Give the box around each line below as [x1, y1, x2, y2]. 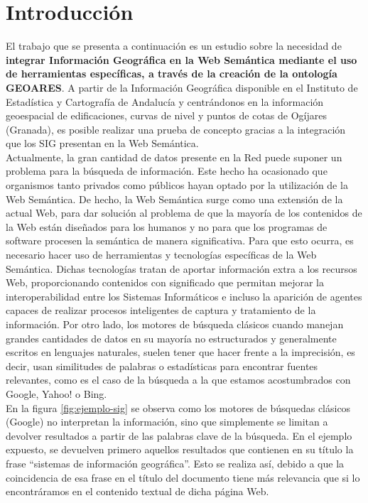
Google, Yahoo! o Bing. [6, 386, 107, 401]
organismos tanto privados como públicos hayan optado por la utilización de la [6, 178, 348, 193]
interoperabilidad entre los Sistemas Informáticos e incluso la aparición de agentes [6, 288, 362, 303]
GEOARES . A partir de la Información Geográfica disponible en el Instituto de [6, 80, 358, 94]
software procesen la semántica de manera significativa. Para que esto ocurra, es [6, 233, 354, 248]
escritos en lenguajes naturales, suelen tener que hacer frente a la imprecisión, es [6, 345, 355, 359]
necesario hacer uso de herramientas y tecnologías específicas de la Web [6, 247, 317, 262]
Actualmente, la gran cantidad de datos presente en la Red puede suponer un [6, 149, 342, 164]
